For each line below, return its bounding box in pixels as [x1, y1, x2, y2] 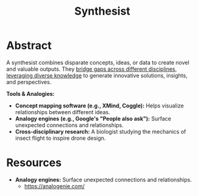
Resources [6, 156, 62, 170]
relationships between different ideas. [15, 108, 111, 115]
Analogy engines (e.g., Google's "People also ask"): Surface [15, 115, 172, 122]
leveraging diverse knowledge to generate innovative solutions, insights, [6, 71, 188, 79]
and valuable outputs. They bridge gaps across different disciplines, [6, 65, 177, 73]
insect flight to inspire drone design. [15, 134, 106, 142]
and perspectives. [6, 78, 52, 85]
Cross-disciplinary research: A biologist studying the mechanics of [15, 128, 186, 135]
